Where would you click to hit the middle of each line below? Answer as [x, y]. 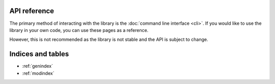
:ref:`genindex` [38, 66]
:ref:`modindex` [38, 73]
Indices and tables [39, 54]
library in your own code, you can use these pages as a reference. [79, 30]
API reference [32, 11]
